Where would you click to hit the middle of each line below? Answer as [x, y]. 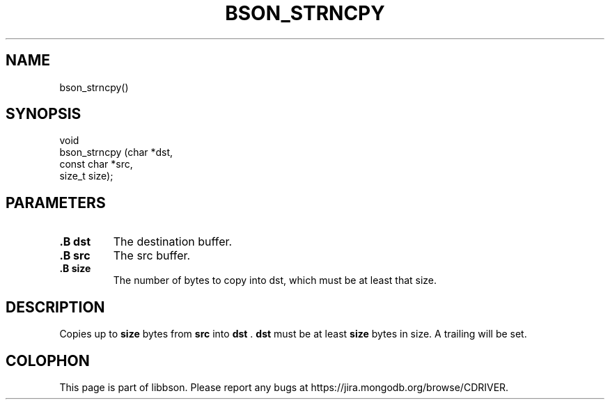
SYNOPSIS [44, 114]
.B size [75, 269]
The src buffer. [152, 256]
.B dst [75, 242]
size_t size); [86, 176]
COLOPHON [48, 360]
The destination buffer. [173, 242]
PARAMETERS [56, 202]
